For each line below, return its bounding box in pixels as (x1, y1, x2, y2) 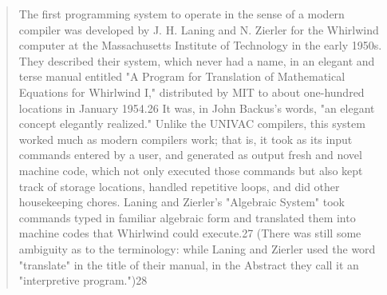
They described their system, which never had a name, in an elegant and (18, 52, 375, 69)
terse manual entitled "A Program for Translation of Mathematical (18, 68, 346, 85)
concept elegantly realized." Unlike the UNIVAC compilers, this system (18, 115, 365, 132)
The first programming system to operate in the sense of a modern (18, 6, 345, 22)
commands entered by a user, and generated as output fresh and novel (18, 146, 362, 163)
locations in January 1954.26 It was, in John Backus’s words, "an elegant (18, 99, 375, 116)
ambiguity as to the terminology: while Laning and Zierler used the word (18, 240, 376, 257)
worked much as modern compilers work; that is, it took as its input (18, 130, 353, 147)
